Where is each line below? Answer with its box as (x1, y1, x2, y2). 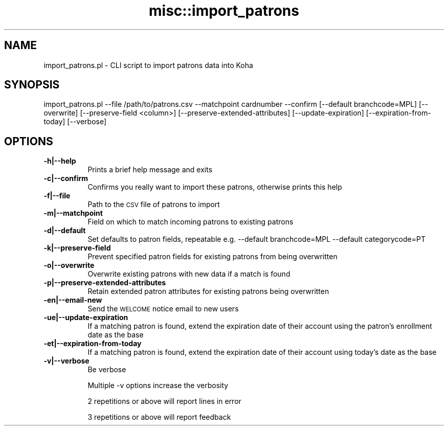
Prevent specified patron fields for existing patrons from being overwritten (87, 252, 338, 261)
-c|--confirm (43, 174, 88, 183)
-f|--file (43, 191, 71, 200)
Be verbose (87, 365, 126, 374)
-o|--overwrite (43, 261, 95, 270)
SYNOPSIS (4, 78, 60, 92)
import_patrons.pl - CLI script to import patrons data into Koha (43, 60, 253, 70)
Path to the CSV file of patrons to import (87, 200, 220, 209)
